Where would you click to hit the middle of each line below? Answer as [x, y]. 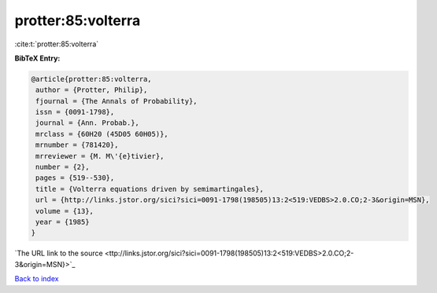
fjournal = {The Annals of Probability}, [117, 101]
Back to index [37, 279]
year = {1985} [63, 222]
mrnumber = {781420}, [77, 145]
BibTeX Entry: [37, 58]
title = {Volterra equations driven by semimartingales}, [150, 189]
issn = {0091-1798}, [75, 112]
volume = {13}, [65, 211]
